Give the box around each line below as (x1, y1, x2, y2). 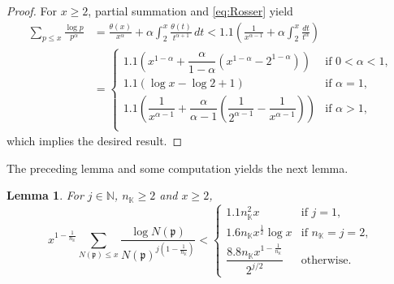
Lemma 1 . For (6, 187, 84, 204)
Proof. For (6, 2, 58, 19)
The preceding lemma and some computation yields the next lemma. (6, 159, 349, 176)
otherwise (301, 254, 349, 266)
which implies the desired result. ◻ (6, 132, 183, 149)
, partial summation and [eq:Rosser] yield (88, 2, 293, 19)
